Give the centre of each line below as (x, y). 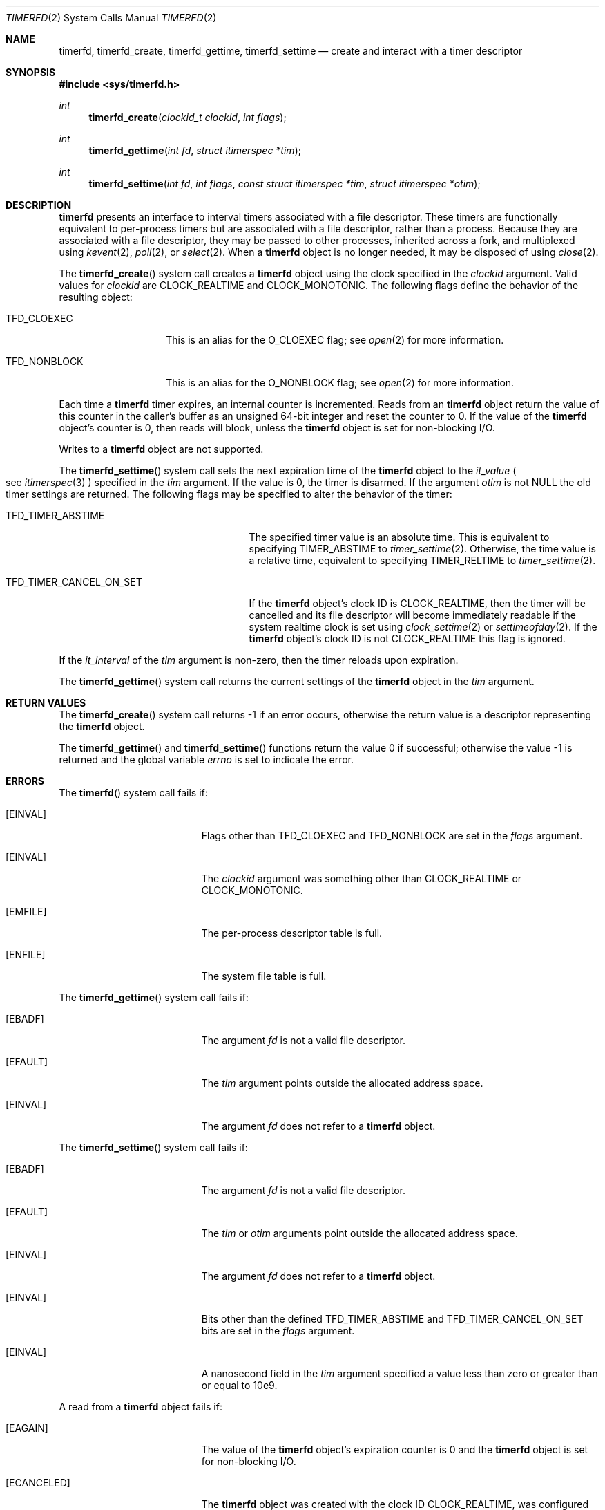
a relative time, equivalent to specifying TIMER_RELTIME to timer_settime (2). (422, 560)
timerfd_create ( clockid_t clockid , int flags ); (188, 117)
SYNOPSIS (31, 72)
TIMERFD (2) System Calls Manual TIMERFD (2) (111, 18)
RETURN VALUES (46, 703)
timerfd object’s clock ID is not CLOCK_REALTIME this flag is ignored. (407, 639)
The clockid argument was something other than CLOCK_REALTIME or (362, 878)
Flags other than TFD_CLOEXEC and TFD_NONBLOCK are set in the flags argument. (392, 836)
